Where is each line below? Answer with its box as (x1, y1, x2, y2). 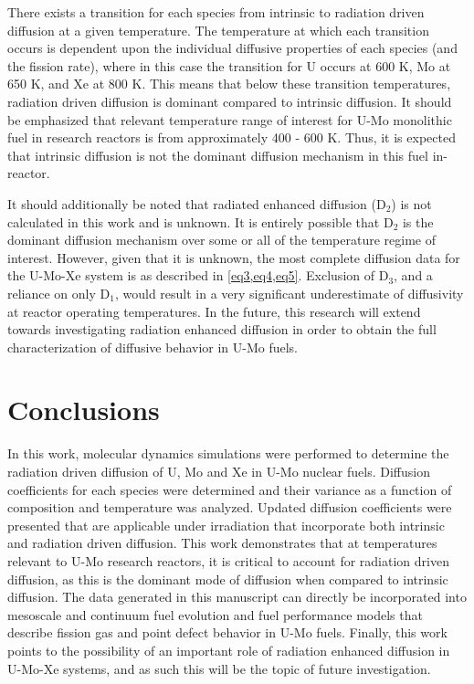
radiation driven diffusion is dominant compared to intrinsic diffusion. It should (7, 91, 452, 110)
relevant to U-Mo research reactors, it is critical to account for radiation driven (7, 551, 449, 570)
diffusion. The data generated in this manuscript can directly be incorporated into (7, 587, 467, 606)
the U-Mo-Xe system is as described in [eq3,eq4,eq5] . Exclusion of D (7, 266, 389, 285)
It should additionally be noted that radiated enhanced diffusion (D (7, 194, 386, 213)
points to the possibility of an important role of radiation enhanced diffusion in (7, 640, 450, 659)
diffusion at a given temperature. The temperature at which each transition (7, 20, 429, 39)
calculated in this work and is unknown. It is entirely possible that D (7, 212, 394, 231)
